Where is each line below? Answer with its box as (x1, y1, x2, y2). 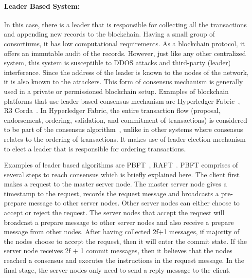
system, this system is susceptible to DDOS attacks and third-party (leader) (4, 57, 231, 68)
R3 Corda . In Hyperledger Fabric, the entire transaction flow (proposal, (4, 105, 221, 115)
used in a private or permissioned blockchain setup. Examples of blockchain (4, 86, 229, 96)
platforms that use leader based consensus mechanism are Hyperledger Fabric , (4, 95, 240, 106)
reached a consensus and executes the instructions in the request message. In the (4, 255, 244, 265)
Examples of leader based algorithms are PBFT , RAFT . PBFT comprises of (4, 160, 238, 170)
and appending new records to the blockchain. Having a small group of (4, 29, 215, 39)
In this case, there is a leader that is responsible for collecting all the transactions (4, 19, 247, 29)
